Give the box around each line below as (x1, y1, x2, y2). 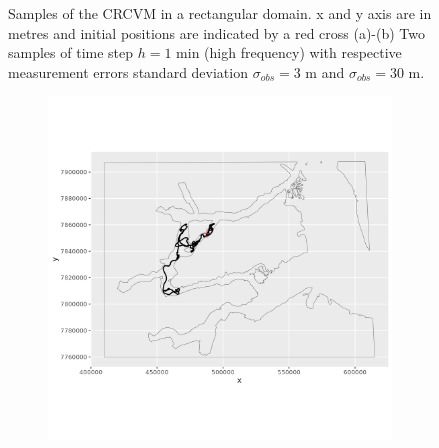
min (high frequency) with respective (176, 42, 402, 63)
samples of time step (8, 42, 134, 63)
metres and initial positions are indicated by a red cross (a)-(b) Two (8, 22, 426, 43)
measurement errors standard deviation (8, 61, 248, 82)
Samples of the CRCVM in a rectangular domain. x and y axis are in (8, 3, 432, 23)
